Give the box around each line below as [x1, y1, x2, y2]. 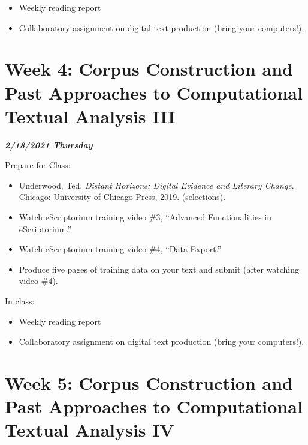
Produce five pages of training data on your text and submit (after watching [19, 262, 300, 275]
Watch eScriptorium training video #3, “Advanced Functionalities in [19, 211, 272, 223]
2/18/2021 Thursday [5, 138, 93, 151]
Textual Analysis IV [5, 417, 174, 442]
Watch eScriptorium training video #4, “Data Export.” [19, 243, 222, 255]
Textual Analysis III [5, 103, 176, 128]
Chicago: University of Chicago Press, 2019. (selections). [19, 190, 226, 203]
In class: [5, 295, 35, 307]
